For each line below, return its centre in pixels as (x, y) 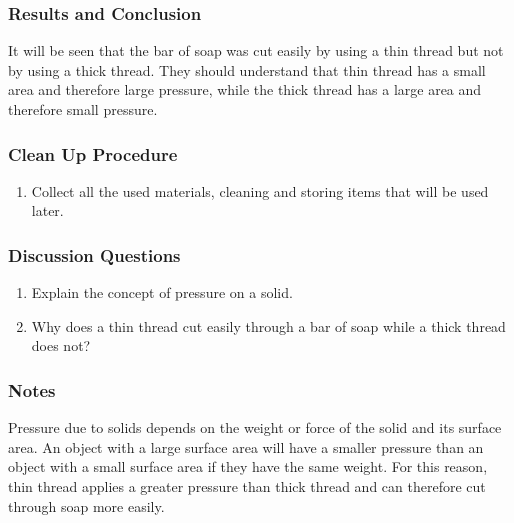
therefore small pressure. (83, 109)
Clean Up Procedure (93, 153)
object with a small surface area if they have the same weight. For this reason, (248, 466)
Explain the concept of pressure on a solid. (162, 292)
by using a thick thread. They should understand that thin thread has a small (247, 69)
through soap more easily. (86, 505)
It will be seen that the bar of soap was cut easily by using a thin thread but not (256, 50)
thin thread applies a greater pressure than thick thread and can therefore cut (247, 486)
